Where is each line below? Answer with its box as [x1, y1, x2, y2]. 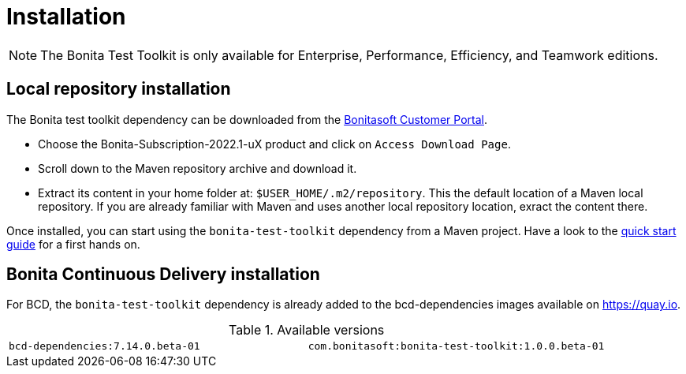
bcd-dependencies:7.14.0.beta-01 [9, 340, 200, 353]
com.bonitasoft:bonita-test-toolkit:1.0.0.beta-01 [308, 340, 605, 353]
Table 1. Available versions [229, 322, 385, 338]
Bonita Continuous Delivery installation [6, 264, 320, 285]
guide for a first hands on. [6, 237, 140, 251]
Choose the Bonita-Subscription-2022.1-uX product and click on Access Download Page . [38, 137, 511, 151]
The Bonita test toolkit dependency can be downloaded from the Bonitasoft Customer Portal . [6, 112, 487, 126]
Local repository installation [6, 79, 231, 99]
